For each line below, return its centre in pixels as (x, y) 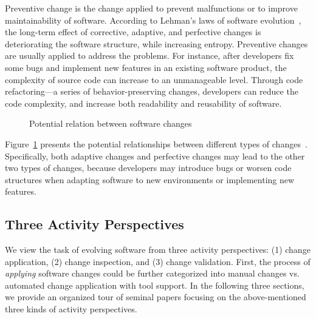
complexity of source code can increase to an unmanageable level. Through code (154, 79)
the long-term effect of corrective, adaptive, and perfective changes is (133, 32)
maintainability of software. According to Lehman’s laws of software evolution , (153, 20)
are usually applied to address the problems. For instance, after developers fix (149, 55)
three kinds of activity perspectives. (71, 309)
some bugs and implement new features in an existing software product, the (146, 67)
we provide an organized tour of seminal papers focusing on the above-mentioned (156, 297)
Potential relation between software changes (111, 123)
